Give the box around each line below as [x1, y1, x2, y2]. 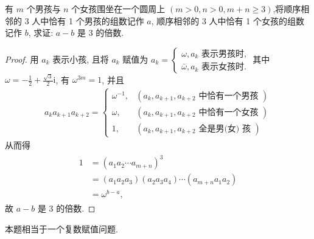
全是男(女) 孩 [198, 124, 251, 133]
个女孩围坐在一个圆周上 [71, 2, 166, 15]
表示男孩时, [201, 49, 247, 58]
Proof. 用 [5, 52, 39, 65]
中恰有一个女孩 [198, 108, 259, 117]
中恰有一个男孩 [198, 91, 259, 100]
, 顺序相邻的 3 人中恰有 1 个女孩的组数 [151, 14, 304, 27]
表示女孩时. [201, 63, 247, 72]
